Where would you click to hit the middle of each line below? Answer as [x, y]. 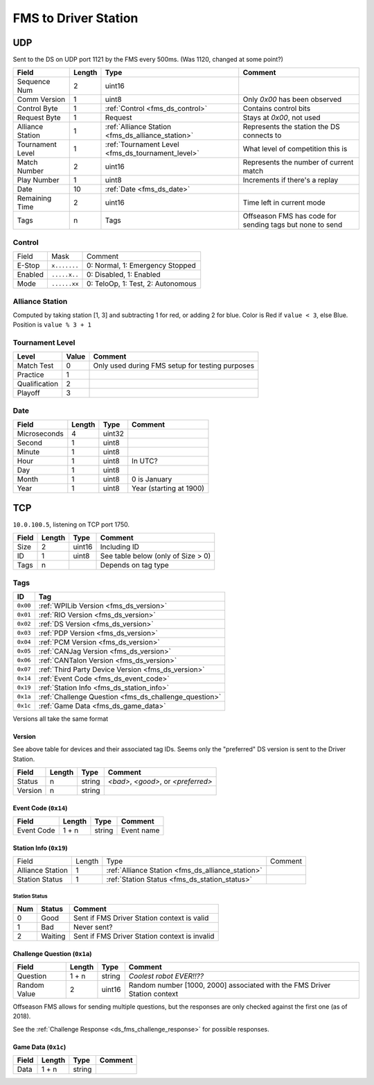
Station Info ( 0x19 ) [41, 848]
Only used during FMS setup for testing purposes [174, 366]
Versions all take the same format [61, 719]
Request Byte [39, 118]
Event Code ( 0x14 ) [40, 808]
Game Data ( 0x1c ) [39, 1047]
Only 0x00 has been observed [292, 99]
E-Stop [28, 266]
